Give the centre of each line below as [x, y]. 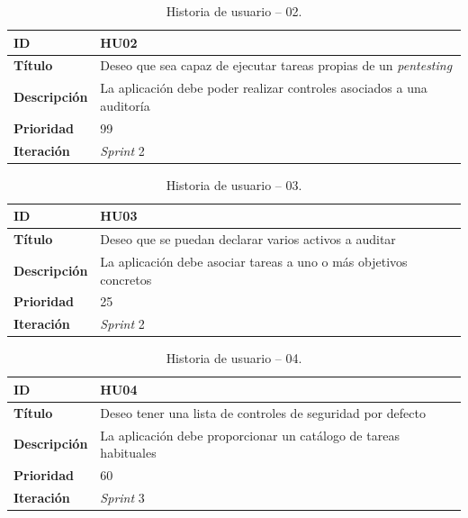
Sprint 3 [122, 497]
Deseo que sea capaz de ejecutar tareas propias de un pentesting [276, 65]
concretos [126, 279]
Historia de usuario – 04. [234, 358]
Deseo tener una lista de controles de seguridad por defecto [263, 412]
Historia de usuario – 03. [234, 184]
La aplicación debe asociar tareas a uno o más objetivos [254, 261]
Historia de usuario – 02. [234, 11]
